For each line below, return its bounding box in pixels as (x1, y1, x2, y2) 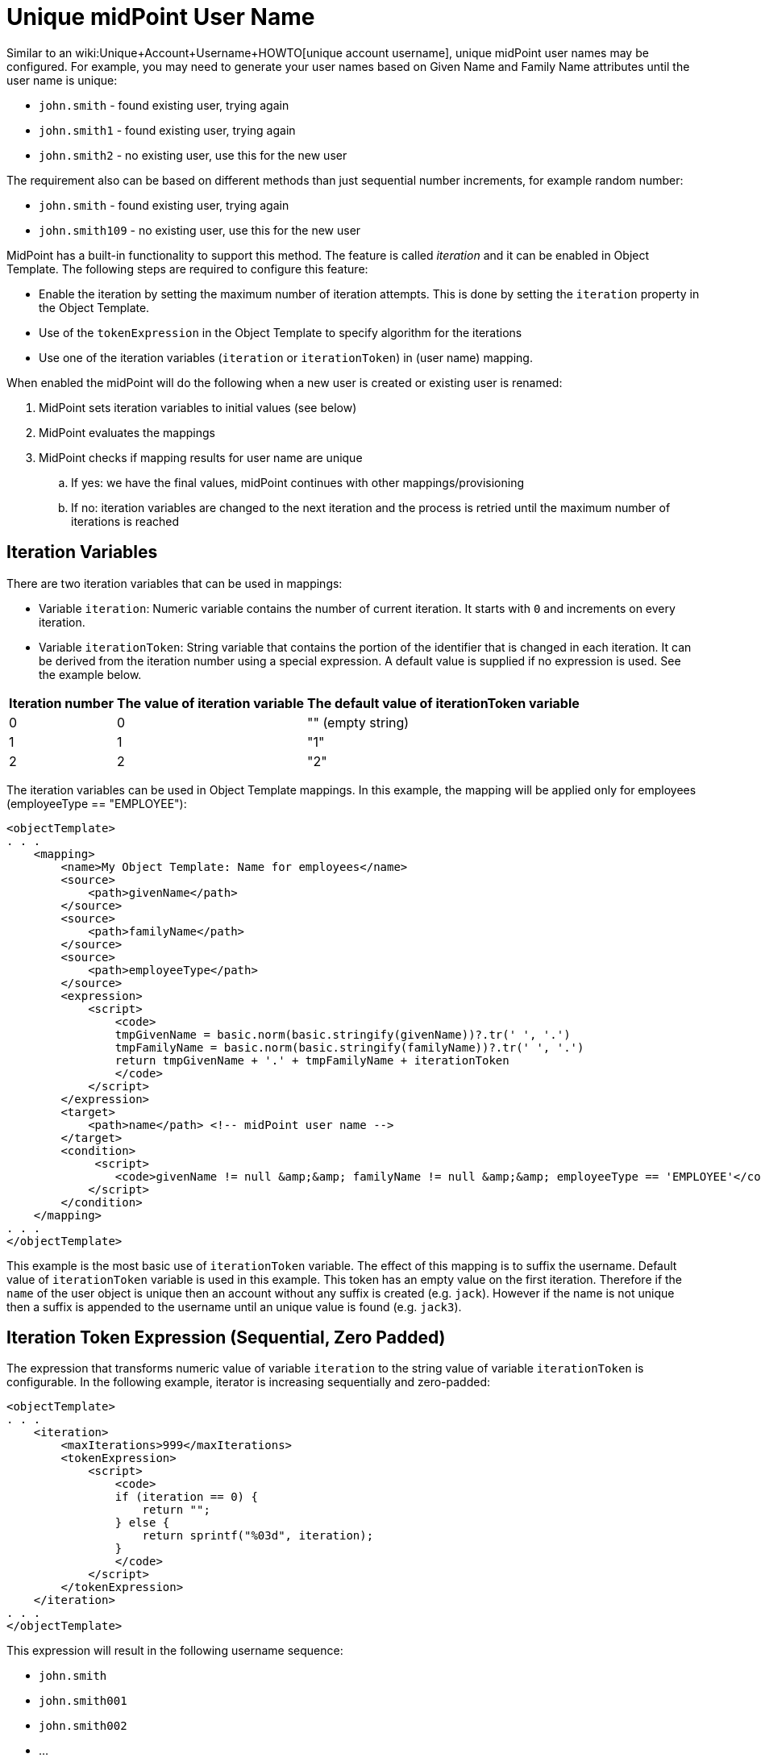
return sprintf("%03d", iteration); (142, 1529, 374, 1543)
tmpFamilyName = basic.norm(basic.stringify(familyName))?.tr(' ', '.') (114, 1040, 584, 1054)
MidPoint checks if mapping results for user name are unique (39, 450, 363, 464)
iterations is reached (71, 514, 180, 528)
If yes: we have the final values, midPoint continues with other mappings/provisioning (71, 475, 525, 489)
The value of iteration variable (116, 694, 305, 711)
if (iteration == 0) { (114, 1490, 258, 1504)
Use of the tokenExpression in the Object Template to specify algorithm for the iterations (39, 325, 522, 340)
